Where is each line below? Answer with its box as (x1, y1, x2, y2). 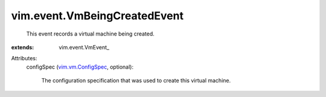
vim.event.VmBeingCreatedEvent (11, 9, 184, 22)
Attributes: (11, 55, 37, 62)
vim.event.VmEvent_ (59, 43, 110, 51)
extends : (11, 43, 34, 51)
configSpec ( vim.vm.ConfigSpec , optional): (26, 63, 134, 70)
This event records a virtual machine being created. (26, 30, 155, 37)
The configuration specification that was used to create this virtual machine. (41, 77, 231, 84)
